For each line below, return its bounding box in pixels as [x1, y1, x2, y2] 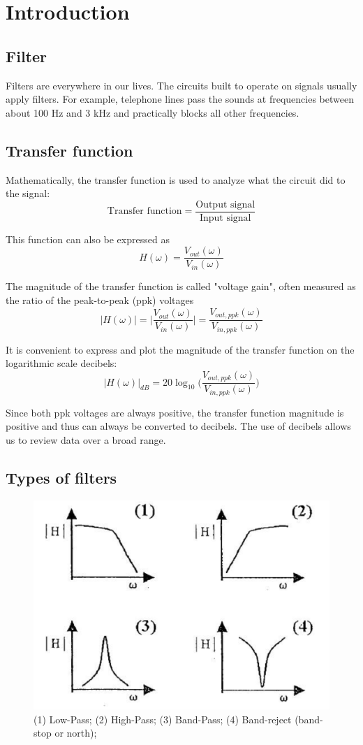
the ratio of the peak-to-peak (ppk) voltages [6, 293, 194, 308]
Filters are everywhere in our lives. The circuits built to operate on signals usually [6, 78, 357, 92]
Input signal [199, 212, 251, 223]
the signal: [6, 186, 50, 201]
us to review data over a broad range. [6, 432, 166, 447]
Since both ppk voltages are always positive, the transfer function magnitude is [6, 405, 344, 419]
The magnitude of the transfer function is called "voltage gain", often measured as [6, 279, 356, 294]
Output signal [195, 199, 255, 210]
